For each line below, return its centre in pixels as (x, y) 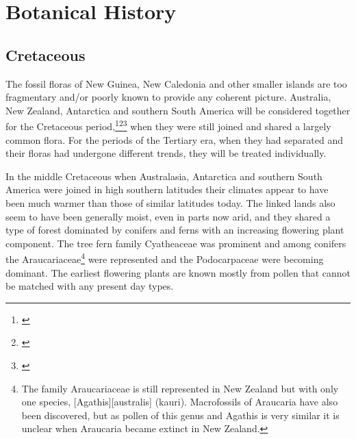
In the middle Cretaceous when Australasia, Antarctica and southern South (164, 176)
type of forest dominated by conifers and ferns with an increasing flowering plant (175, 230)
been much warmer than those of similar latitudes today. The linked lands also (170, 202)
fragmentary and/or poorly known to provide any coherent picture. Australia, (168, 97)
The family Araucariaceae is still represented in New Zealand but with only (180, 388)
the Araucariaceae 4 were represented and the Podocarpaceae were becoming (165, 258)
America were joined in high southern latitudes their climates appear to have (167, 189)
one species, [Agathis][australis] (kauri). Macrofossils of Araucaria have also (180, 402)
